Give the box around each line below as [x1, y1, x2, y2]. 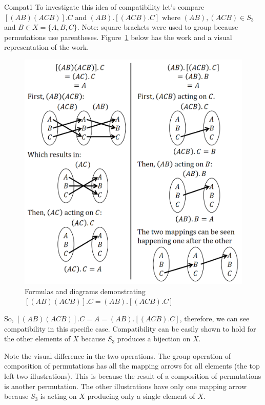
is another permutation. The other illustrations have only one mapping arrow [4, 380, 247, 391]
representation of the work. [4, 42, 89, 52]
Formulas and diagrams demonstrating [25, 285, 146, 296]
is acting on [40, 391, 77, 401]
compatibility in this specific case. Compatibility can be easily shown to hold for [4, 323, 256, 334]
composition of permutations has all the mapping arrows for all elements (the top [4, 360, 260, 371]
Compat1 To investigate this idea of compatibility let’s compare [4, 2, 205, 12]
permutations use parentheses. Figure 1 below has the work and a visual [4, 31, 232, 42]
